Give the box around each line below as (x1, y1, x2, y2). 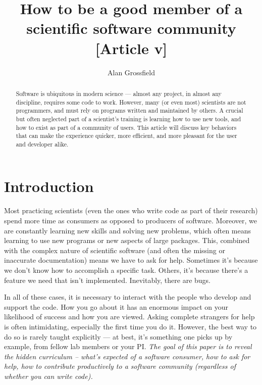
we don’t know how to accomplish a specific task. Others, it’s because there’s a (4, 264, 248, 275)
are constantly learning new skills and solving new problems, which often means (4, 225, 251, 235)
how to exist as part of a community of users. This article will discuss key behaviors (16, 123, 237, 131)
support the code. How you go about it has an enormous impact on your (4, 301, 229, 312)
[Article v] (95, 37, 168, 58)
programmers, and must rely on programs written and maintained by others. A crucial (16, 106, 243, 115)
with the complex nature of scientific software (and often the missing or (4, 245, 225, 255)
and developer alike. (16, 139, 69, 148)
